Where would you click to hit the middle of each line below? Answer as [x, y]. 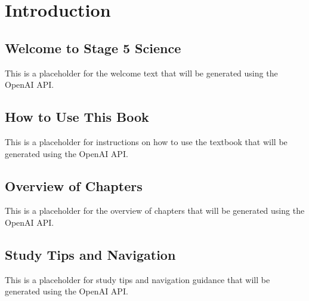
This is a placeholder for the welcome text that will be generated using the [141, 73]
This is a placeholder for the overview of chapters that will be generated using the [155, 211]
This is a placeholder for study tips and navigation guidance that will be [137, 279]
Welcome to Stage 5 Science [93, 47]
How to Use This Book [77, 117]
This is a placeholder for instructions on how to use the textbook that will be [146, 141]
